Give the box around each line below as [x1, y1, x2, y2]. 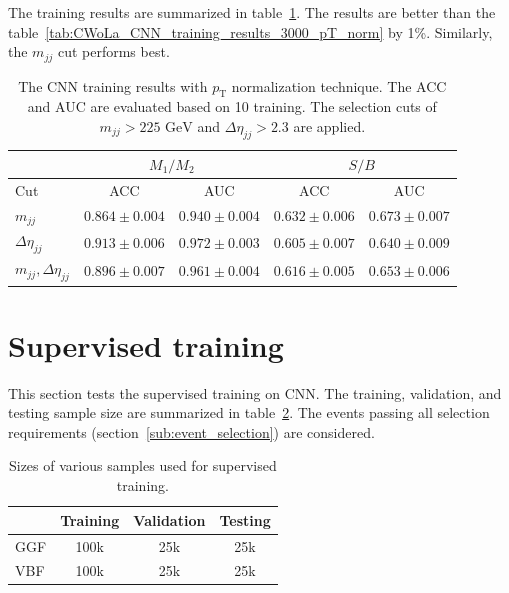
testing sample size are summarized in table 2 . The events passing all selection [8, 402, 490, 423]
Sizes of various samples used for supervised [8, 455, 277, 476]
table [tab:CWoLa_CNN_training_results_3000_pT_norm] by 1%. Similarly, [8, 21, 493, 42]
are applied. [293, 116, 366, 137]
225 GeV [139, 121, 193, 136]
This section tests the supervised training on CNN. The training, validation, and [8, 382, 502, 403]
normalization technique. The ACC [231, 75, 447, 96]
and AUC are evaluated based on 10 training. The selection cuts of [27, 96, 437, 117]
